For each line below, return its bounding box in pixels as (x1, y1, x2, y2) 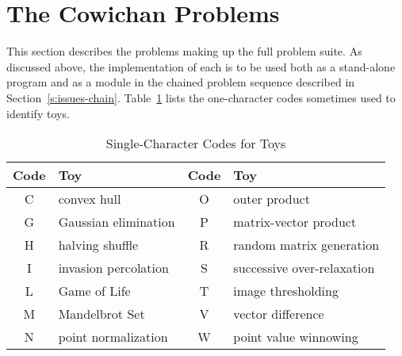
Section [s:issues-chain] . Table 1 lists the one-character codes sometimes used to (6, 89, 396, 105)
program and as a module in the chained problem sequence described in (6, 74, 355, 90)
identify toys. (6, 105, 70, 121)
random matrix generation (233, 235, 380, 255)
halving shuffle (58, 235, 139, 255)
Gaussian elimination (58, 212, 175, 232)
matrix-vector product (233, 212, 357, 232)
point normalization (58, 327, 168, 346)
